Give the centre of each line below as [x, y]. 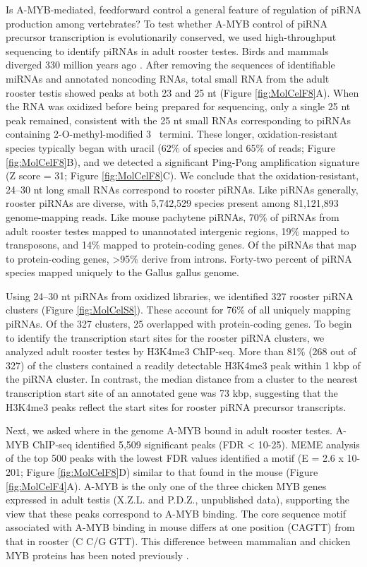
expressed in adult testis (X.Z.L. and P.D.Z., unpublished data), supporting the [178, 500]
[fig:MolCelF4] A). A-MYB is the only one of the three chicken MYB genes [166, 485]
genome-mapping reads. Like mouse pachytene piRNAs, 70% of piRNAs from [173, 216]
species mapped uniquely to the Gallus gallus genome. [122, 272]
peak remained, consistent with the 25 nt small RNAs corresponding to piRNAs [179, 120]
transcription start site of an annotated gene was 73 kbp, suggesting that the [172, 393]
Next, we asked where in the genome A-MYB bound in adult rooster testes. [169, 430]
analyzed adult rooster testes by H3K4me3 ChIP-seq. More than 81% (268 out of [181, 351]
